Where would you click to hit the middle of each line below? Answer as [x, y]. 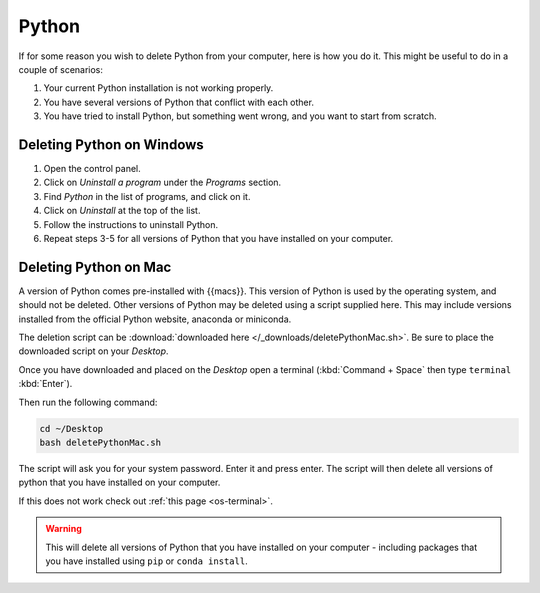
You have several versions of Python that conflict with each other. [179, 102]
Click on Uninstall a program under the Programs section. [162, 182]
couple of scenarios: [61, 69]
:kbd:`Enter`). [45, 384]
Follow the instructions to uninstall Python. [131, 224]
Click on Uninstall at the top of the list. [122, 211]
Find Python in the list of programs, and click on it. [147, 196]
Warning [63, 529]
